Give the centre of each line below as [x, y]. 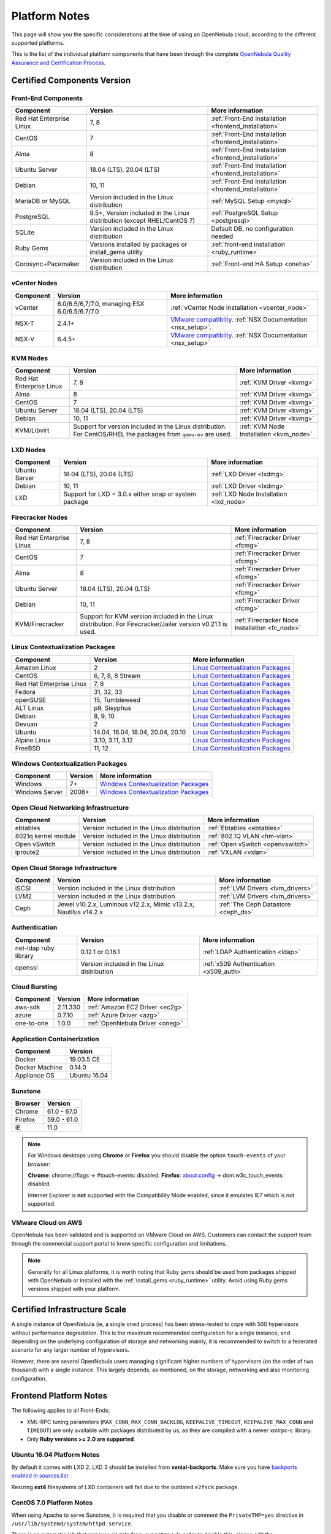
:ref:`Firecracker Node [266, 620]
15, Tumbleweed [117, 700]
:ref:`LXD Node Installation [249, 494]
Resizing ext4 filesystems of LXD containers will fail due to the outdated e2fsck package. [125, 1487]
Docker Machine [39, 1068]
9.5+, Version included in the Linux [140, 213]
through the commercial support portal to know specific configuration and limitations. [119, 1243]
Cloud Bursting [34, 987]
